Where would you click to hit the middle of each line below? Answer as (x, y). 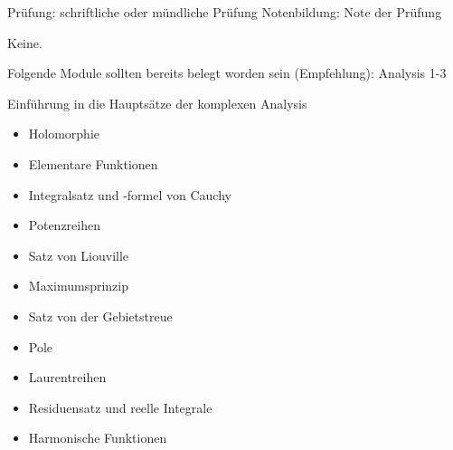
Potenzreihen (64, 225)
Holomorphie (64, 134)
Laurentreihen (67, 377)
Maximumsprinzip (78, 286)
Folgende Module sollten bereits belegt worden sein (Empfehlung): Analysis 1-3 (227, 73)
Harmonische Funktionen (98, 438)
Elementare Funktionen (93, 163)
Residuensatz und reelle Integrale (120, 407)
